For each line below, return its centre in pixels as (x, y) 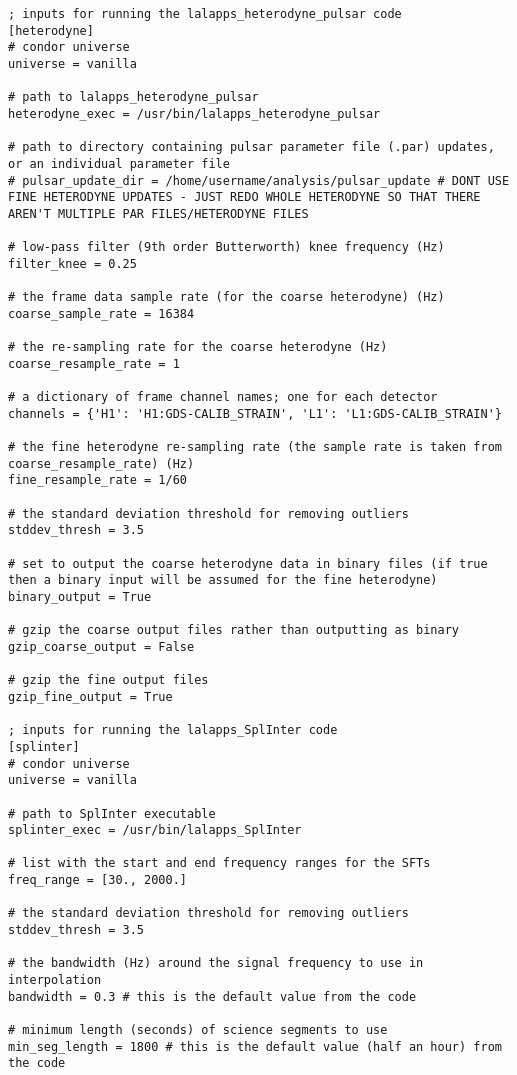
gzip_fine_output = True (90, 696)
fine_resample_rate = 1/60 (97, 480)
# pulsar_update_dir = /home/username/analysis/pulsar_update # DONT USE (259, 180)
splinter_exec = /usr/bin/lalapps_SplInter (155, 830)
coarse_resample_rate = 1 (94, 363)
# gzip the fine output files (108, 680)
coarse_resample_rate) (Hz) (101, 463)
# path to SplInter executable (112, 813)
